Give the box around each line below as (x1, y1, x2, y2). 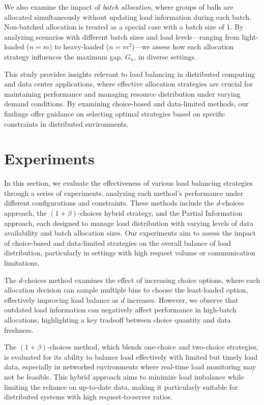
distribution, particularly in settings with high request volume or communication (4, 247, 256, 258)
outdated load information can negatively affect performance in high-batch (4, 304, 237, 315)
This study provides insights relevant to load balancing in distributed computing (4, 68, 255, 79)
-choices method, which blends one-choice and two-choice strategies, (47, 341, 258, 352)
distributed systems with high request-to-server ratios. (4, 391, 173, 402)
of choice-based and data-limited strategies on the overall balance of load (4, 237, 231, 248)
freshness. (4, 324, 34, 335)
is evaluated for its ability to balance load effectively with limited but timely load (4, 351, 258, 362)
